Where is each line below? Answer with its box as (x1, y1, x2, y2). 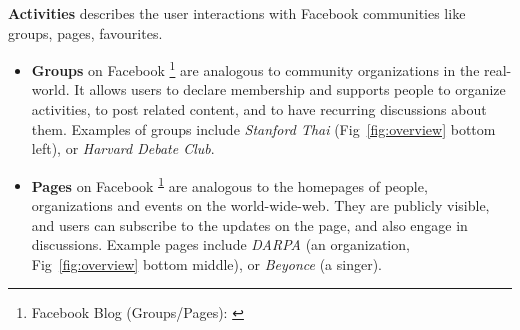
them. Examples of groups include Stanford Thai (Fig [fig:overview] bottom (31, 118, 496, 139)
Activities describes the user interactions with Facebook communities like (8, 3, 466, 23)
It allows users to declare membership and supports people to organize (74, 79, 506, 100)
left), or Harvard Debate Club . (31, 138, 215, 159)
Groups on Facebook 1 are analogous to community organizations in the (31, 57, 480, 80)
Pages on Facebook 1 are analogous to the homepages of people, (31, 172, 428, 196)
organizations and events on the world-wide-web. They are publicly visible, (31, 195, 490, 216)
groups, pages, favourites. (8, 22, 163, 43)
